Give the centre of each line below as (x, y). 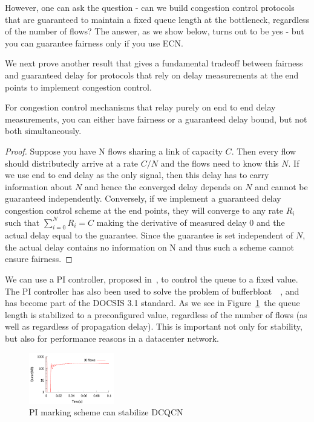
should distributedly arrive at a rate (72, 163)
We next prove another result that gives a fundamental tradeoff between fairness (154, 63)
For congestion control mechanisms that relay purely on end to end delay (140, 107)
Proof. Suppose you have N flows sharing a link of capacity (114, 151)
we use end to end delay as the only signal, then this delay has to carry (137, 175)
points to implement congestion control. (78, 87)
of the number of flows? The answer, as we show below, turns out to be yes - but (155, 31)
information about (39, 186)
